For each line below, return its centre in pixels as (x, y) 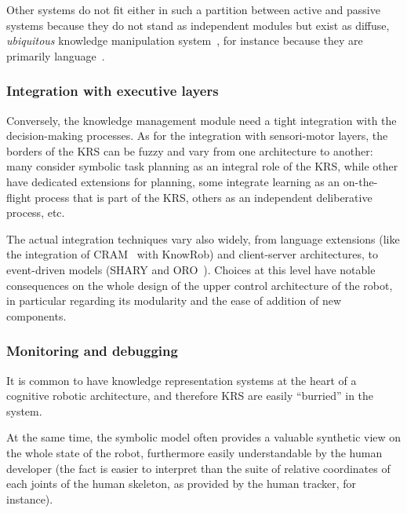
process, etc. (36, 213)
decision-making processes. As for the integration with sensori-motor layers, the (197, 136)
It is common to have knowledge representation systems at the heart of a (182, 380)
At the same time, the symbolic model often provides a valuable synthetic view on (204, 437)
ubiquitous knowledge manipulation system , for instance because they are (185, 40)
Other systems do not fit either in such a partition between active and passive (193, 9)
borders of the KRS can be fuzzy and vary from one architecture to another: (190, 150)
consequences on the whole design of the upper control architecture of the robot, (200, 285)
